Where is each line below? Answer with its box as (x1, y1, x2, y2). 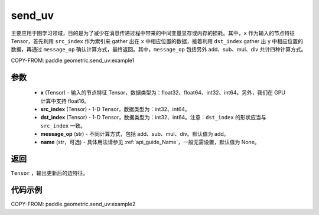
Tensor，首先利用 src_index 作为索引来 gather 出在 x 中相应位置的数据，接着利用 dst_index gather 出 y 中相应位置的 (11, 37, 304, 44)
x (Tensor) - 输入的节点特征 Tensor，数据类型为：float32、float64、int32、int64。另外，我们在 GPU (40, 89, 286, 96)
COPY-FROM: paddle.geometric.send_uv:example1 (11, 57, 135, 64)
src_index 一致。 (40, 122, 86, 129)
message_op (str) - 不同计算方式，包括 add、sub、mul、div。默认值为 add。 (40, 131, 229, 138)
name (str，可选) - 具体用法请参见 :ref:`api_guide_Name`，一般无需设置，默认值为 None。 (40, 139, 260, 146)
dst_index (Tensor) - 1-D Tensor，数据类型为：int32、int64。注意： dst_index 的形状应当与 (40, 114, 266, 121)
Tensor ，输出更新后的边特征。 (11, 170, 89, 177)
